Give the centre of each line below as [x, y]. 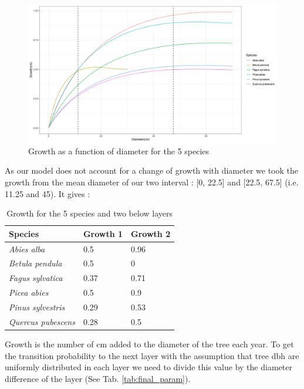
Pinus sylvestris [37, 307]
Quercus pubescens [42, 321]
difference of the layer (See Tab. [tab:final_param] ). [98, 378]
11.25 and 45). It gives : [48, 193]
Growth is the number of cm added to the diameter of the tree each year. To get [149, 344]
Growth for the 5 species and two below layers [89, 213]
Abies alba [27, 248]
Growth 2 [151, 233]
